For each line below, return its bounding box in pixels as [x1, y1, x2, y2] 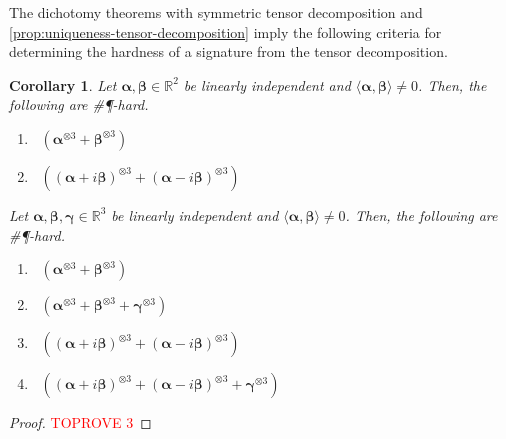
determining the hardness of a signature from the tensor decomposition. [9, 41, 448, 62]
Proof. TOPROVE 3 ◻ [9, 412, 152, 433]
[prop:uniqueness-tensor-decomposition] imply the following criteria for [9, 21, 442, 42]
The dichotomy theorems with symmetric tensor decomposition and [9, 2, 423, 22]
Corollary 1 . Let [9, 74, 117, 95]
